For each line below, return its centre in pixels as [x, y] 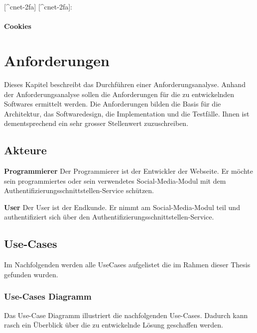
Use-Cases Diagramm [48, 296]
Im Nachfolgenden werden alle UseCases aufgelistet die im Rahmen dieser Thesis [127, 265]
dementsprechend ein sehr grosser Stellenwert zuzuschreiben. [96, 123]
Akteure [25, 150]
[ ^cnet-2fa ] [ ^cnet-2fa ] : [38, 6]
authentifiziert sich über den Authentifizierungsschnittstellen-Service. [109, 217]
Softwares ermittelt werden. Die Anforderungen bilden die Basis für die [113, 104]
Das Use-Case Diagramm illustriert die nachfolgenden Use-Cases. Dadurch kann [126, 315]
